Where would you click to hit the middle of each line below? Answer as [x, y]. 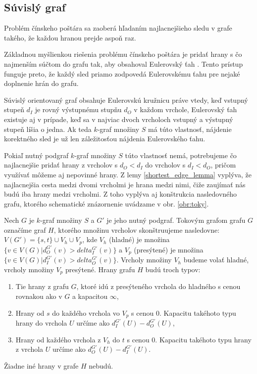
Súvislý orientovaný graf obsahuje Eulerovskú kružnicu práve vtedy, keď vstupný [126, 100]
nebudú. [101, 365]
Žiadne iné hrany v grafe [41, 365]
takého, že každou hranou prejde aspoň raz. [70, 37]
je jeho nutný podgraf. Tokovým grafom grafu [176, 220]
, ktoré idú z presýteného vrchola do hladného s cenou [158, 286]
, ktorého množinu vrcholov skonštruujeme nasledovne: [137, 229]
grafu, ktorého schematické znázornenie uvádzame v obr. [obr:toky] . [106, 203]
